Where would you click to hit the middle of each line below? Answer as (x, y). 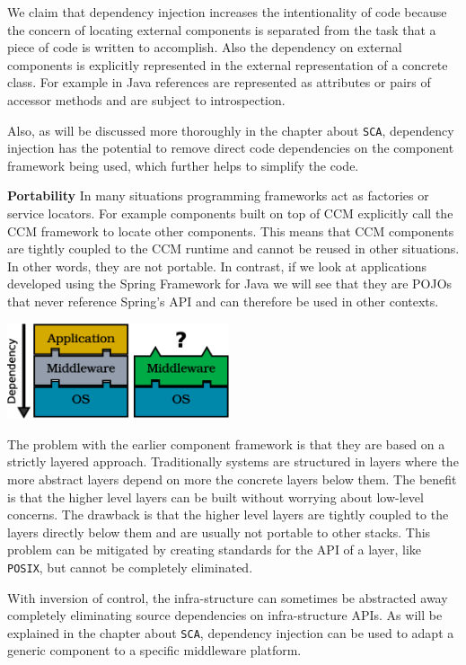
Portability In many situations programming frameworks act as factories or (218, 195)
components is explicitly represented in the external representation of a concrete (228, 64)
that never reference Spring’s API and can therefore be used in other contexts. (223, 301)
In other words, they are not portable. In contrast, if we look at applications (217, 266)
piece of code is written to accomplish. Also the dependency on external (205, 47)
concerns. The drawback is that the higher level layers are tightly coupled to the (228, 514)
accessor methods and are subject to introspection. (146, 99)
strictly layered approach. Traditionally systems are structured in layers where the (233, 461)
